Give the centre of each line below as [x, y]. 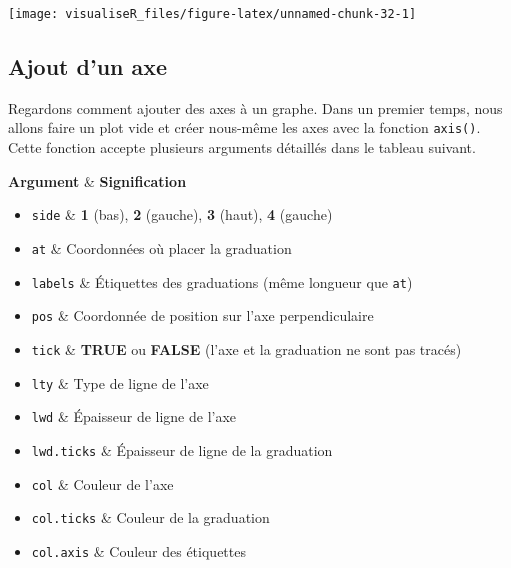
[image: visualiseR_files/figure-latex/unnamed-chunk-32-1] [212, 14]
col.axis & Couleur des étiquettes [138, 550]
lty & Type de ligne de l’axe [120, 382]
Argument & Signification [97, 180]
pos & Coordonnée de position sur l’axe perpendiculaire [202, 315]
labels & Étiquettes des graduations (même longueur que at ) [222, 281]
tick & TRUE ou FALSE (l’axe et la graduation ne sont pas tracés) [246, 348]
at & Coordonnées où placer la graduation [161, 247]
